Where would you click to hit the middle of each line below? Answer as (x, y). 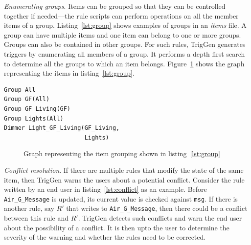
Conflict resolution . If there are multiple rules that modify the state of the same (124, 170)
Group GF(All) (27, 99)
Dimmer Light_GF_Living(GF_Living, (62, 128)
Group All (20, 90)
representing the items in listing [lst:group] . (69, 73)
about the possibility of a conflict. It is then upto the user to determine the (117, 227)
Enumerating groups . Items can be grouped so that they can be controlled (115, 6)
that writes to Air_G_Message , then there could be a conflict (157, 208)
